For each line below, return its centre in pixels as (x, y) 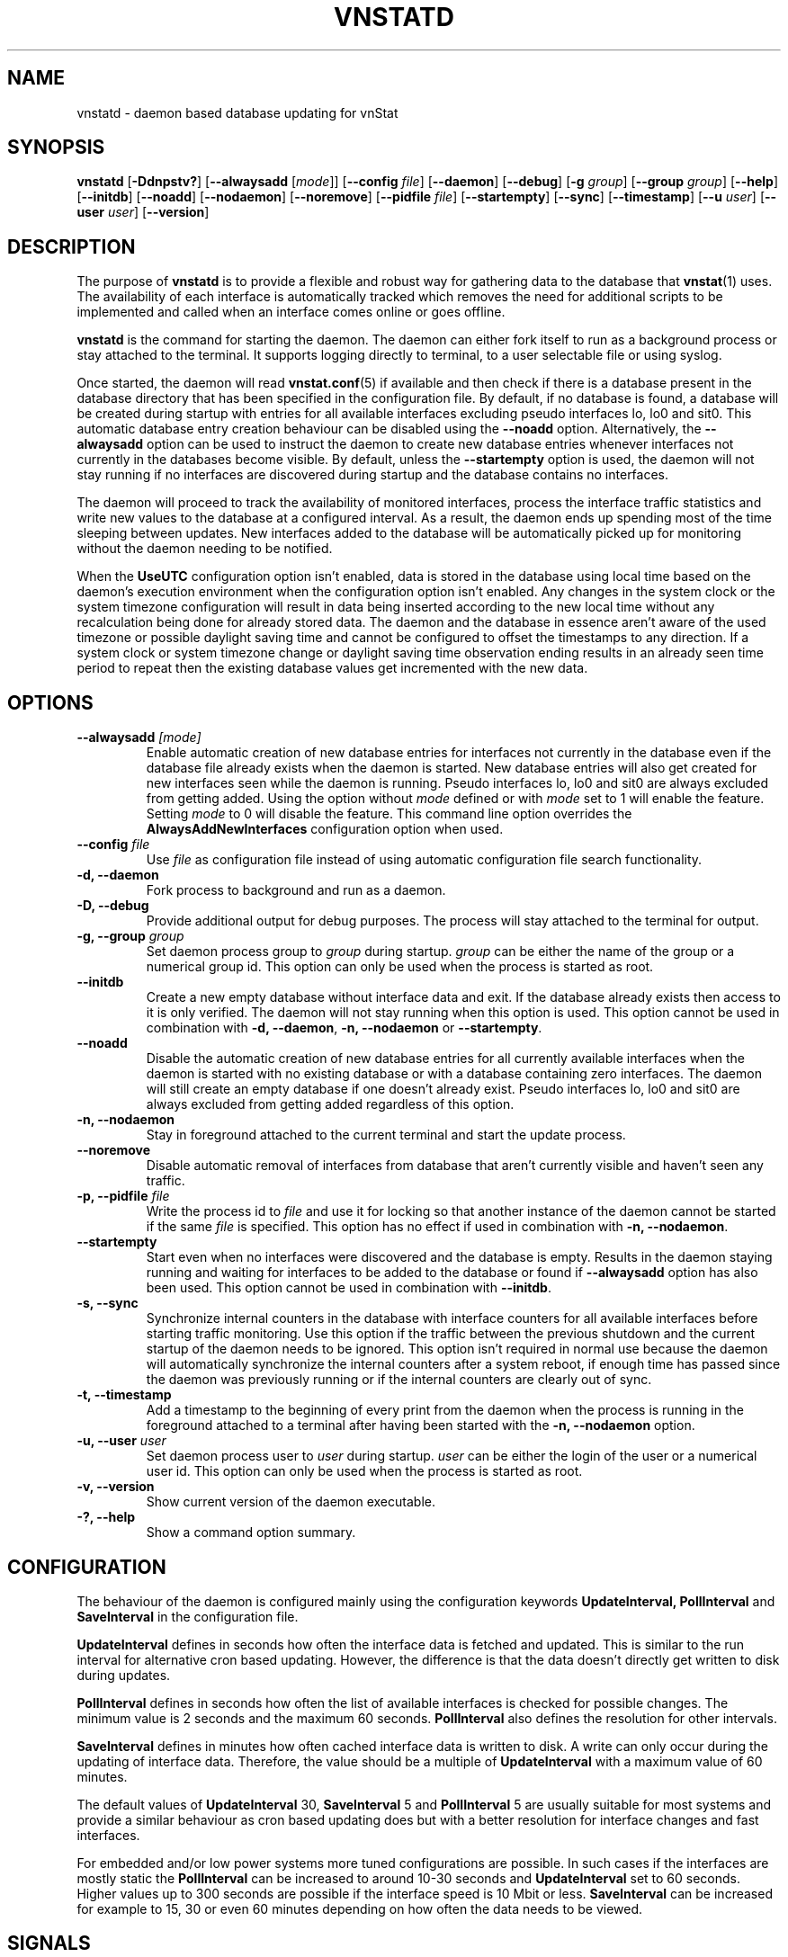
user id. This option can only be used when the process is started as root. (364, 1471)
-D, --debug (113, 906)
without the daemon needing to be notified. (205, 549)
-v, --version (116, 1487)
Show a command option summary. (251, 1533)
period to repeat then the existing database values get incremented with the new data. (332, 668)
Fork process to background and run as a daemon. (296, 890)
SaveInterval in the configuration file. (188, 1616)
